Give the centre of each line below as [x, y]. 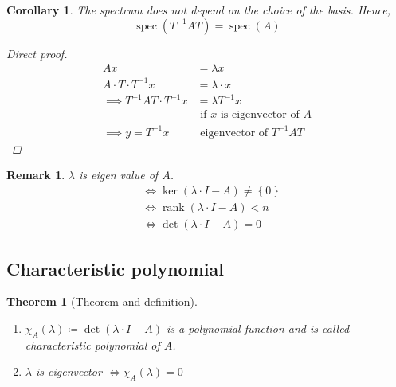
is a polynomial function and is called [258, 328]
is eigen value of [118, 175]
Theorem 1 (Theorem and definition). [102, 301]
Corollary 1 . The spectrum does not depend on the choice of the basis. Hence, [199, 10]
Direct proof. [37, 53]
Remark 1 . [36, 175]
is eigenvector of [260, 115]
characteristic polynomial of [92, 344]
